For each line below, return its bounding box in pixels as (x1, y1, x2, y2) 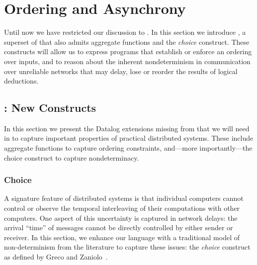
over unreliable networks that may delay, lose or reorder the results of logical (4, 66, 238, 76)
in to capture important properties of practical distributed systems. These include (4, 133, 254, 143)
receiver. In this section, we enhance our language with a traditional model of (4, 232, 240, 242)
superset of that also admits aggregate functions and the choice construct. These (4, 36, 250, 47)
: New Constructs (4, 100, 96, 115)
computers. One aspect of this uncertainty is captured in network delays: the (4, 212, 238, 223)
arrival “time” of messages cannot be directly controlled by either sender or (4, 222, 233, 233)
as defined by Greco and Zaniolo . (4, 252, 108, 262)
